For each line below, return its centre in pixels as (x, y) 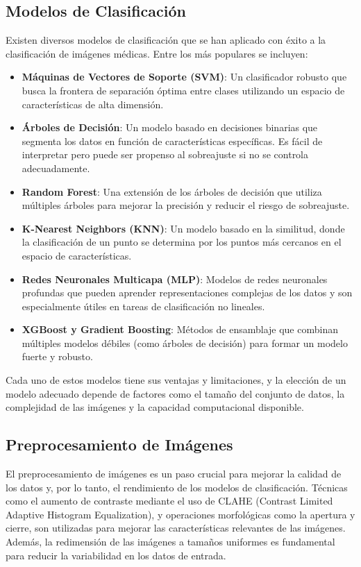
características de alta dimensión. (93, 104)
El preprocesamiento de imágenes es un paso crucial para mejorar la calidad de (174, 474)
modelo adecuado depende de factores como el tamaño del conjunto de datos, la (175, 393)
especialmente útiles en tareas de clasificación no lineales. (143, 306)
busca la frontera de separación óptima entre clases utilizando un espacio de (183, 90)
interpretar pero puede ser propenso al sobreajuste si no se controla (165, 154)
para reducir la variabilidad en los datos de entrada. (116, 555)
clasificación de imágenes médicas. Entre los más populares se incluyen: (157, 53)
